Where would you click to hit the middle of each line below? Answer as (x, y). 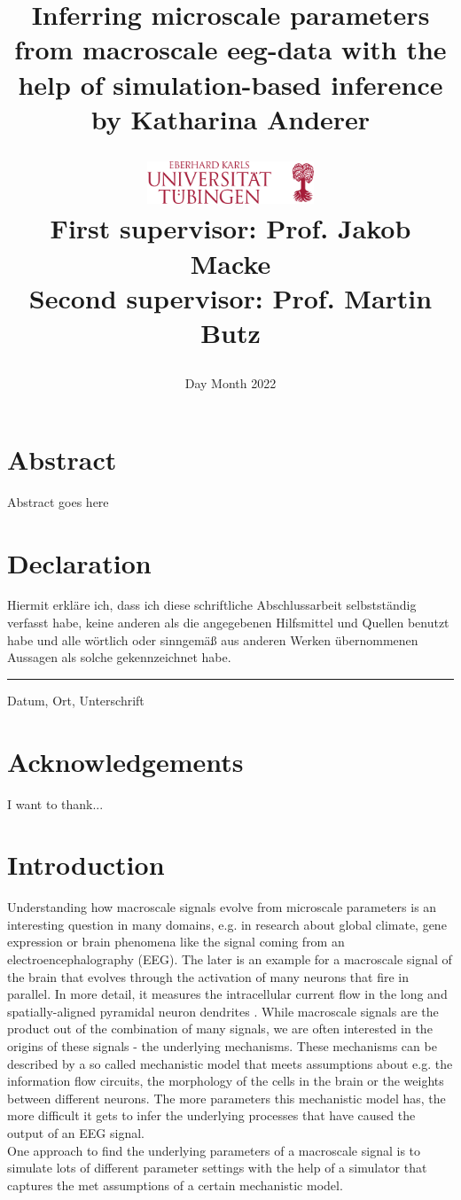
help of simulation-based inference (230, 84)
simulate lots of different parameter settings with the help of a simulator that (217, 1168)
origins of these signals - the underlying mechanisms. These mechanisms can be (222, 1046)
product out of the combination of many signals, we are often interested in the (220, 1029)
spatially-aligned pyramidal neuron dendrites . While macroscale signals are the (223, 1011)
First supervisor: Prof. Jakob (230, 228)
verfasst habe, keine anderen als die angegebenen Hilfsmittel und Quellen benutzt (228, 623)
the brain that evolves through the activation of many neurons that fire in (208, 976)
